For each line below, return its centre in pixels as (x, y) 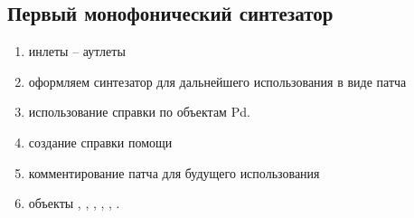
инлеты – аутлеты (77, 51)
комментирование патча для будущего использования (174, 172)
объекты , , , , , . (74, 203)
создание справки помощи (100, 142)
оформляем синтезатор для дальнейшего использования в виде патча (217, 81)
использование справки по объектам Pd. (139, 112)
